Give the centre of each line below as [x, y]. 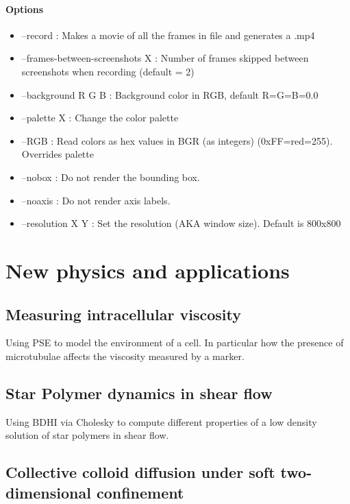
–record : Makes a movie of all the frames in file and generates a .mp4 [168, 35]
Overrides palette [58, 154]
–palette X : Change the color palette [100, 118]
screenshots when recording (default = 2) [108, 71]
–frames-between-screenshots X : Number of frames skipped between [165, 58]
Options [25, 9]
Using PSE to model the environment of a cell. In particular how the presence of [175, 343]
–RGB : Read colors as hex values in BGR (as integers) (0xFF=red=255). [177, 140]
